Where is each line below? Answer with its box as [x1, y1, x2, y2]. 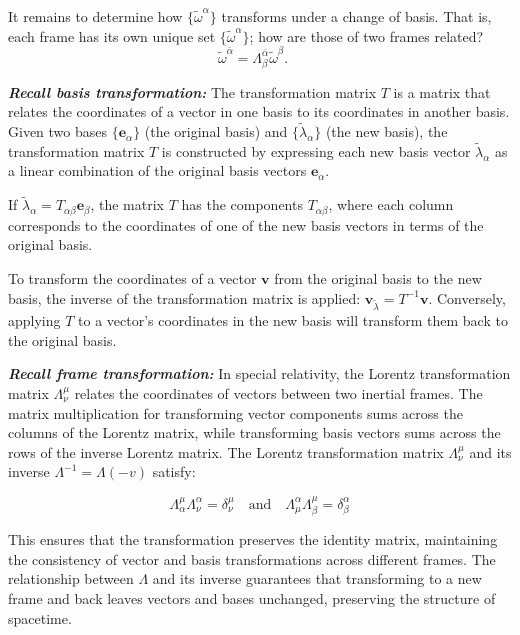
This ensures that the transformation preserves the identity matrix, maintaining [8, 529, 498, 550]
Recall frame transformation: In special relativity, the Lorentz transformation [8, 363, 511, 384]
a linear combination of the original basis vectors [8, 160, 307, 181]
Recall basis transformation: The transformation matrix [8, 81, 377, 102]
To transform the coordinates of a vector [8, 267, 257, 288]
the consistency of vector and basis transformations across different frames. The [8, 548, 496, 569]
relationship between [8, 568, 134, 589]
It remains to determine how [8, 6, 183, 26]
